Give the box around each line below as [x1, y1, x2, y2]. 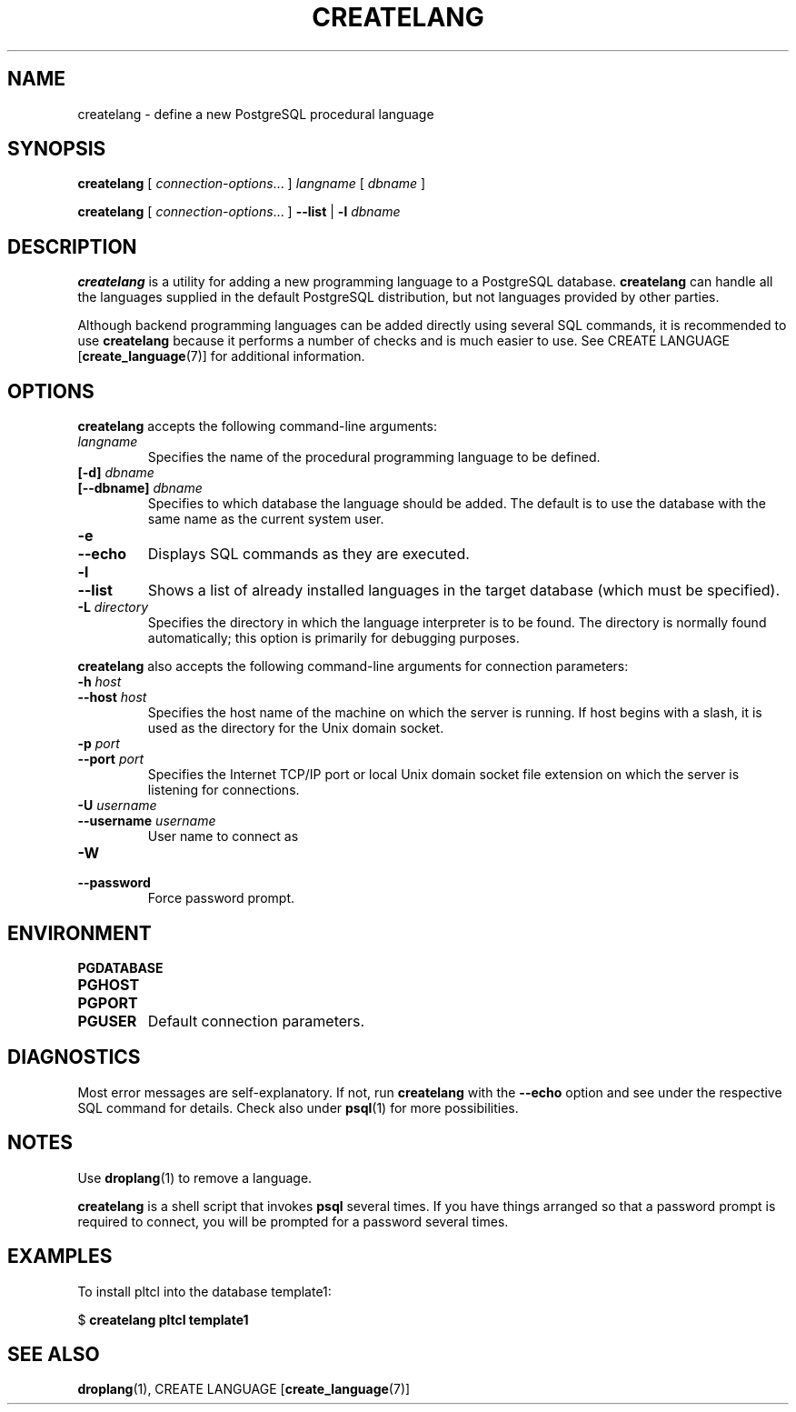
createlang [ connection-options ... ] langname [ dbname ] [77, 175, 426, 192]
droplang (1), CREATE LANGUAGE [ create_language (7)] [77, 1381, 411, 1397]
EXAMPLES [7, 1245, 113, 1268]
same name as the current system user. [147, 511, 384, 527]
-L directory [77, 599, 149, 616]
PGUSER [77, 1011, 137, 1030]
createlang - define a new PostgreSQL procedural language [77, 105, 434, 122]
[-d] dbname [77, 465, 154, 481]
